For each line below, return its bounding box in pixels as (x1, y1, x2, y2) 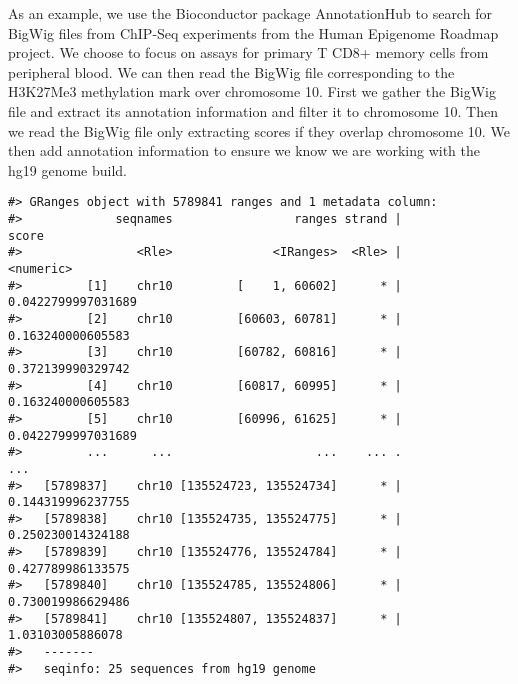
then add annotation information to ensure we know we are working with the (8, 140, 480, 161)
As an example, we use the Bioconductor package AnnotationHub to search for (8, 3, 492, 23)
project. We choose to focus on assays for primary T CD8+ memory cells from (8, 42, 489, 63)
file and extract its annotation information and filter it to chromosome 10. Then (8, 100, 498, 121)
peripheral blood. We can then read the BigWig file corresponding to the (8, 61, 455, 82)
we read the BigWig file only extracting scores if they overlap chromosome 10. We (8, 120, 510, 141)
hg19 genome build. (8, 159, 128, 180)
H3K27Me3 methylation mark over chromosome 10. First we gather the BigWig (8, 81, 496, 102)
